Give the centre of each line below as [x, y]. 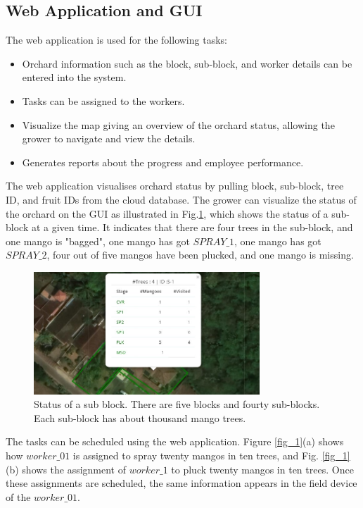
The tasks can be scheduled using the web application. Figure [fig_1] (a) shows [175, 441]
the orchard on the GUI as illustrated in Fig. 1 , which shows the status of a [167, 213]
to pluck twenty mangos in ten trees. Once [262, 469]
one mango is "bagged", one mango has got [98, 241]
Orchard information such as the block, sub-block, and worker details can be [187, 63]
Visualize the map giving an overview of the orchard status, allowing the [178, 124]
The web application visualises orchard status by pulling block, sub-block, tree [175, 186]
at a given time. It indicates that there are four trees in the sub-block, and [192, 227]
